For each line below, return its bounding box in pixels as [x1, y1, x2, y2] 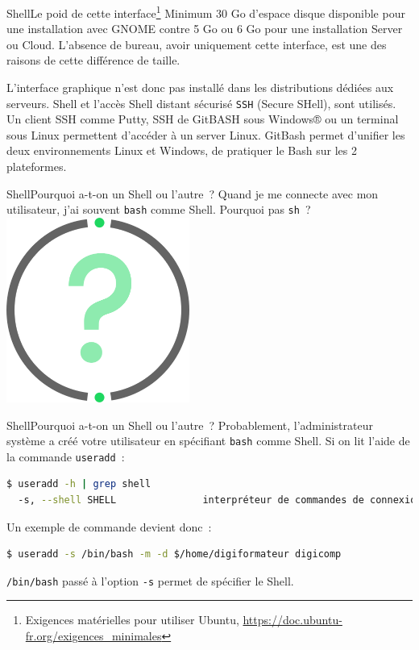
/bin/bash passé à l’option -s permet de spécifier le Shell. [6, 572, 294, 589]
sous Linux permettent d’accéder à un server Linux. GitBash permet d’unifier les [6, 126, 405, 143]
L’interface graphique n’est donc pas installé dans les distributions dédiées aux [6, 79, 394, 96]
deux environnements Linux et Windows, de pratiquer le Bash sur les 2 [6, 142, 357, 159]
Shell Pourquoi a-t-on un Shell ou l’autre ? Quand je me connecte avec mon [6, 185, 379, 202]
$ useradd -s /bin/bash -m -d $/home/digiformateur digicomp [6, 548, 342, 560]
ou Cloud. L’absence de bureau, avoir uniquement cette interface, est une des [6, 35, 387, 52]
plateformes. [6, 158, 67, 175]
